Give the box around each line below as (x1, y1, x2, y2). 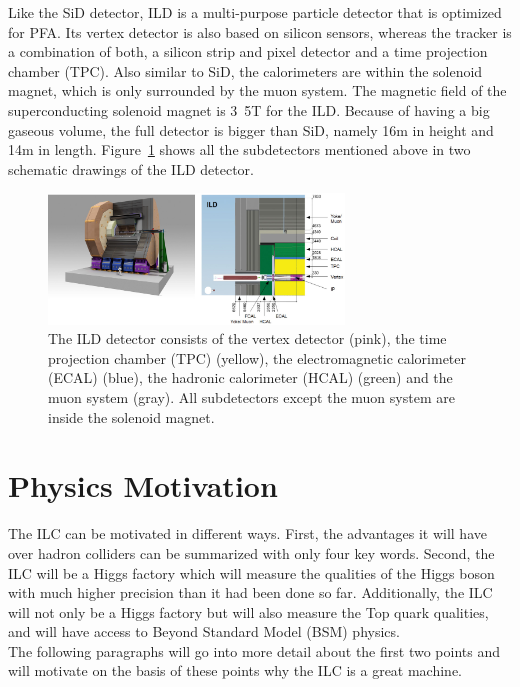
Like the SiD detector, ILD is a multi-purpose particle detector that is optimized (8, 2, 502, 22)
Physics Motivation (8, 465, 278, 506)
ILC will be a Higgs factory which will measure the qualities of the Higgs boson (8, 562, 495, 583)
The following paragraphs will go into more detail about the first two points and (8, 640, 500, 661)
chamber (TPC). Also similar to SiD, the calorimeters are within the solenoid (8, 60, 483, 81)
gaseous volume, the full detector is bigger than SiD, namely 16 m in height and (8, 119, 494, 140)
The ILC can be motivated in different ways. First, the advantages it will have (8, 523, 487, 544)
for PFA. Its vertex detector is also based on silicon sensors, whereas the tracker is (8, 21, 512, 42)
